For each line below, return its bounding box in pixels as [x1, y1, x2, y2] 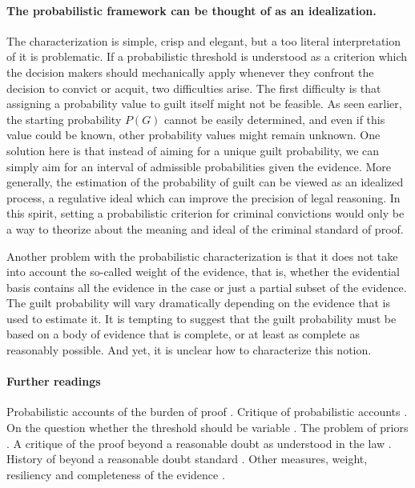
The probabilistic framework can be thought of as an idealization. [6, 2, 377, 18]
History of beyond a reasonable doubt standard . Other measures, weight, [6, 450, 368, 467]
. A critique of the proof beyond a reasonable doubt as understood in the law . [6, 434, 392, 451]
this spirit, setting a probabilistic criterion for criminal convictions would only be [6, 205, 405, 222]
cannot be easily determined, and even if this [164, 110, 385, 127]
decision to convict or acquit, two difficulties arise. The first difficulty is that [6, 79, 381, 96]
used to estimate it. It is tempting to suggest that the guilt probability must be [6, 310, 397, 326]
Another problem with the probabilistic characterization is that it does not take [6, 247, 398, 264]
